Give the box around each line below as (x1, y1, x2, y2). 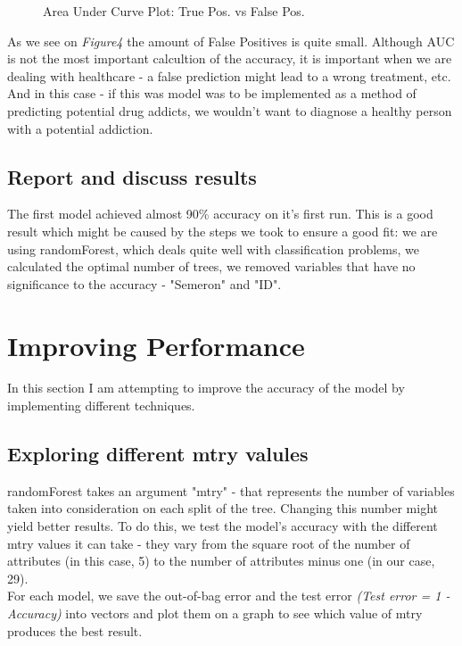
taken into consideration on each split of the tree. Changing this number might (7, 499, 438, 518)
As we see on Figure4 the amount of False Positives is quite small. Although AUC (7, 31, 455, 50)
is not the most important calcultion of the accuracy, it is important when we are (7, 49, 452, 68)
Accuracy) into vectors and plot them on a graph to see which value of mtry (7, 604, 423, 622)
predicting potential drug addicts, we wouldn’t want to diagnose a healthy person (7, 101, 452, 120)
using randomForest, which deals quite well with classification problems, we (7, 239, 419, 258)
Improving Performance (7, 327, 305, 363)
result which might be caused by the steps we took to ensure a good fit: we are (7, 221, 438, 240)
